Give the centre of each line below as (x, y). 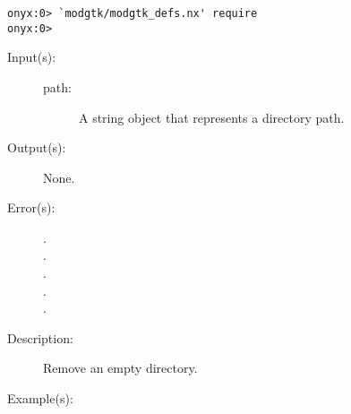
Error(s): (31, 207)
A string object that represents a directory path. (212, 117)
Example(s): (40, 398)
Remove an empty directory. (120, 368)
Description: (40, 337)
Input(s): (32, 57)
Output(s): (37, 147)
